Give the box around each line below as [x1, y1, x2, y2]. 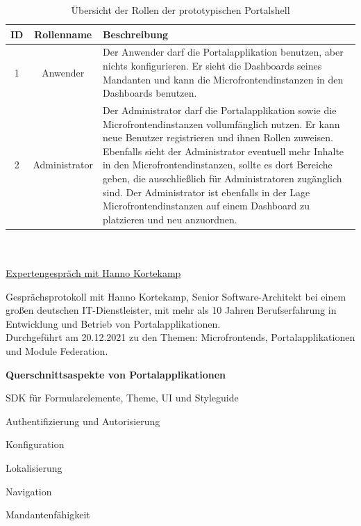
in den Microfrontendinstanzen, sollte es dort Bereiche [102, 157, 333, 172]
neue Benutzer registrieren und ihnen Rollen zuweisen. [102, 130, 333, 145]
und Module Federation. [6, 344, 108, 358]
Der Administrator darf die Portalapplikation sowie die [102, 103, 337, 118]
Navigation [6, 484, 52, 498]
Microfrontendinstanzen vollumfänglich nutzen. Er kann [102, 116, 340, 131]
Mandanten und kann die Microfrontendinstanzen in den [102, 72, 344, 86]
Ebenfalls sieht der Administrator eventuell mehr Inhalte [102, 143, 344, 158]
